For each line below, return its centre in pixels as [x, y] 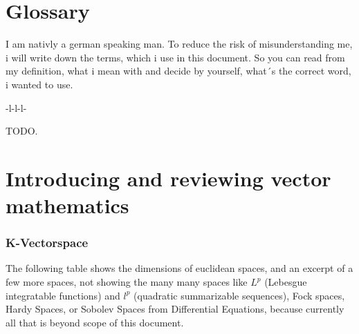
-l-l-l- [16, 107]
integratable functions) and [63, 295]
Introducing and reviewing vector [168, 178]
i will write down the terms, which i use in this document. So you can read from [175, 57]
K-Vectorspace [47, 243]
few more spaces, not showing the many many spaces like [127, 282]
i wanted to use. [39, 84]
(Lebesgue [286, 282]
